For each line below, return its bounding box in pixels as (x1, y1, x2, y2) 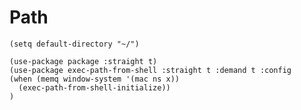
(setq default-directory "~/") (9, 39, 140, 49)
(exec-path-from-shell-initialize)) (18, 82, 171, 93)
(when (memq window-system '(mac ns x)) (9, 74, 181, 84)
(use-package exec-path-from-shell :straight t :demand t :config (9, 65, 292, 75)
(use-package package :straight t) (9, 56, 158, 66)
